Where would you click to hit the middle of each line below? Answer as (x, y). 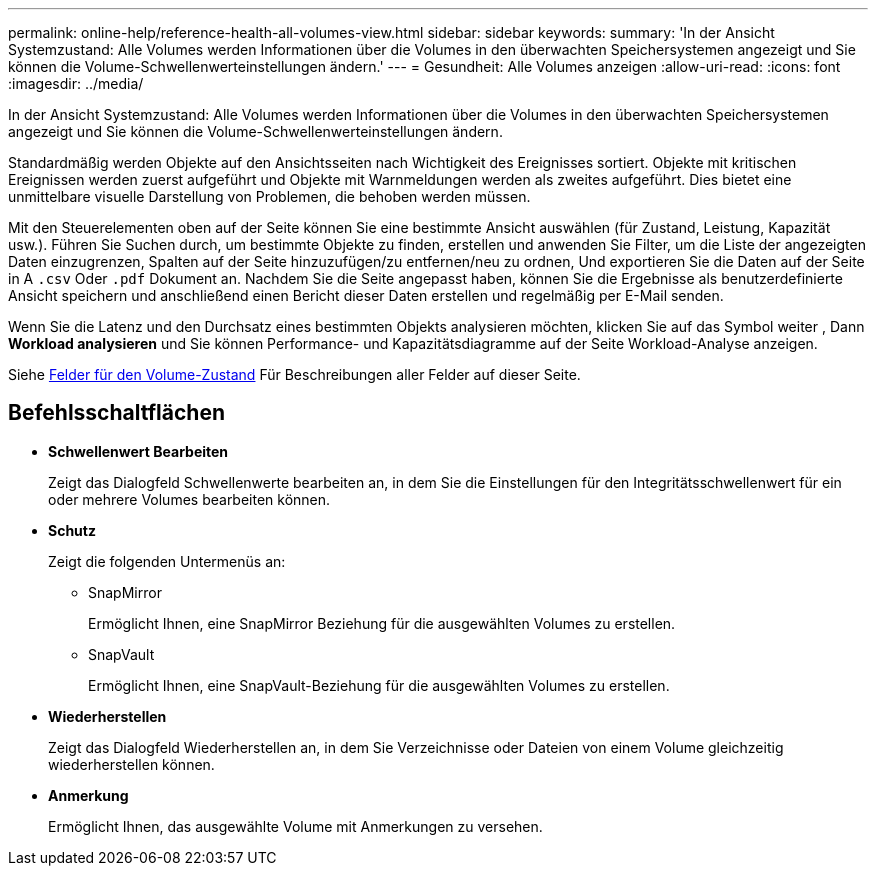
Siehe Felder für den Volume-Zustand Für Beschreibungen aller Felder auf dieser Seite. (294, 374)
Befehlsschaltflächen (116, 413)
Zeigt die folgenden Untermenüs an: (167, 561)
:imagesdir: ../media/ (76, 83)
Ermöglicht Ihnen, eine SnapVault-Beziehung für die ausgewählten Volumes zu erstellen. (379, 685)
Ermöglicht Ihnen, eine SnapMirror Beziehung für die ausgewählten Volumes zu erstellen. (382, 623)
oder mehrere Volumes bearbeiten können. (189, 499)
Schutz (72, 530)
